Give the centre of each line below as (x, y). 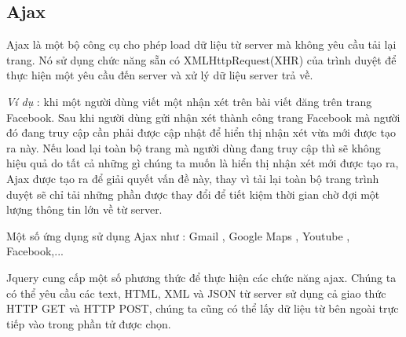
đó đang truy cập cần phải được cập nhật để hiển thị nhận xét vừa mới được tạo (201, 132)
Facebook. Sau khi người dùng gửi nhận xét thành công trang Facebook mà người (203, 117)
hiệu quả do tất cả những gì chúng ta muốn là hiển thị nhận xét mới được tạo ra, (203, 163)
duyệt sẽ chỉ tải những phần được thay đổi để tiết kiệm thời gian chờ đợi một (193, 194)
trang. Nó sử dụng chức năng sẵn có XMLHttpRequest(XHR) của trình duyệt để (201, 59)
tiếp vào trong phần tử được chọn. (89, 323)
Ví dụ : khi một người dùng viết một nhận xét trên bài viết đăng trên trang (189, 101)
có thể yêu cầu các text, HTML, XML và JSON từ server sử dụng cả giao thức (196, 293)
